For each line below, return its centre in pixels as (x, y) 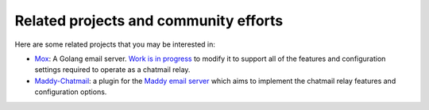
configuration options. (71, 92)
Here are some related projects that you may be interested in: (115, 44)
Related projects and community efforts (149, 21)
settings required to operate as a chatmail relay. (112, 70)
